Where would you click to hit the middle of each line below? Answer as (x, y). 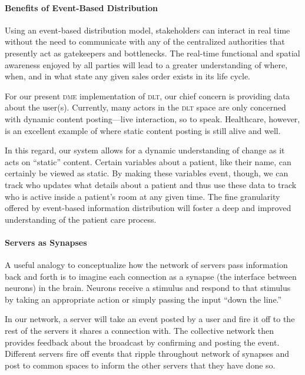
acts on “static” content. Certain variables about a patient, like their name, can (148, 161)
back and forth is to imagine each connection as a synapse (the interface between (151, 276)
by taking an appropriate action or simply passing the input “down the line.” (143, 299)
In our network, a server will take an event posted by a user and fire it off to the (150, 319)
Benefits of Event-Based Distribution (81, 7)
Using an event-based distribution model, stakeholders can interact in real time (147, 30)
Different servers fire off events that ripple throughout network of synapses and (147, 354)
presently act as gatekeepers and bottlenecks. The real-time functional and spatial (152, 53)
